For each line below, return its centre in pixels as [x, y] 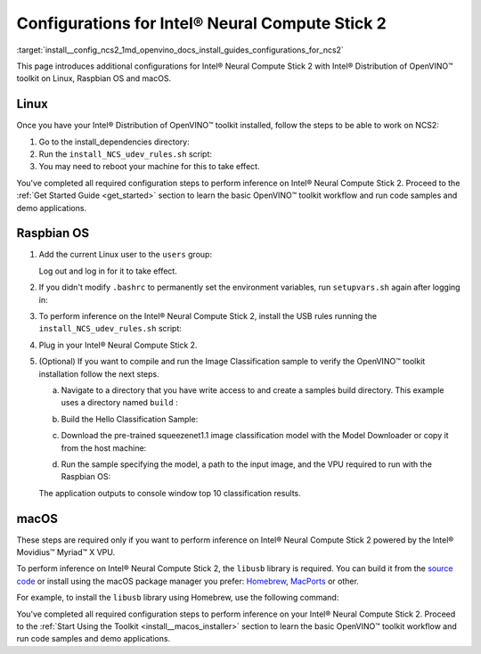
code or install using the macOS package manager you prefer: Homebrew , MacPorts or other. [188, 581]
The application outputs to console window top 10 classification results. [170, 493]
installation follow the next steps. [99, 373]
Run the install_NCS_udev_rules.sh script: [126, 154]
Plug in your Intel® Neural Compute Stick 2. [118, 345]
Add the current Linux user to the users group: [126, 255]
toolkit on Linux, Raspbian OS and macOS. [94, 78]
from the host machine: [104, 448]
